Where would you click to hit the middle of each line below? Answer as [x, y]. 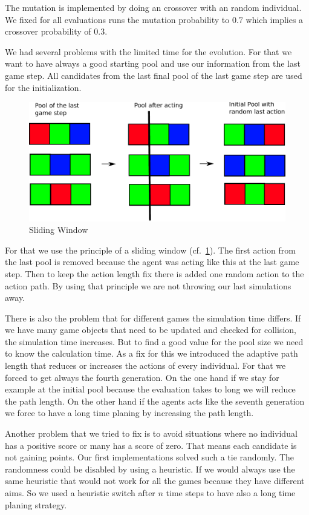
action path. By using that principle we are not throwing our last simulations [148, 285]
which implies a [275, 19]
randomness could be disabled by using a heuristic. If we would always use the [150, 469]
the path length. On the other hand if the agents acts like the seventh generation [155, 401]
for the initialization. [43, 87]
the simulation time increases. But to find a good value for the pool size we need [154, 341]
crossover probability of [48, 31]
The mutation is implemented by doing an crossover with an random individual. [153, 7]
